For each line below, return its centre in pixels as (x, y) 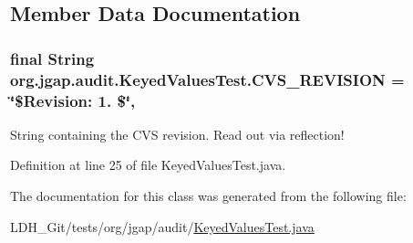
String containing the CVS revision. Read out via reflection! (177, 134)
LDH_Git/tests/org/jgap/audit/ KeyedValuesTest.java (162, 226)
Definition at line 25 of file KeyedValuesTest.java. (148, 165)
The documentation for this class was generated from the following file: (208, 196)
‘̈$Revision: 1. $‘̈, (73, 100)
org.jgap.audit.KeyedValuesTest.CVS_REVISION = (207, 79)
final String (52, 58)
